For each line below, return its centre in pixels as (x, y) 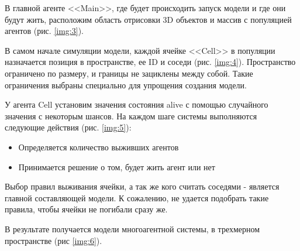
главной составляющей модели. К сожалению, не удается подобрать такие (137, 197)
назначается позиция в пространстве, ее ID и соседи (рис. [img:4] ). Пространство (150, 62)
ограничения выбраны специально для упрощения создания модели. (126, 85)
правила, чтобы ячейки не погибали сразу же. (86, 209)
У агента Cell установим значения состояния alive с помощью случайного (137, 104)
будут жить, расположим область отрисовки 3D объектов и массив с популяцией (148, 19)
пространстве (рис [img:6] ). (54, 240)
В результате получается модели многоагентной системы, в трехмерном (132, 228)
